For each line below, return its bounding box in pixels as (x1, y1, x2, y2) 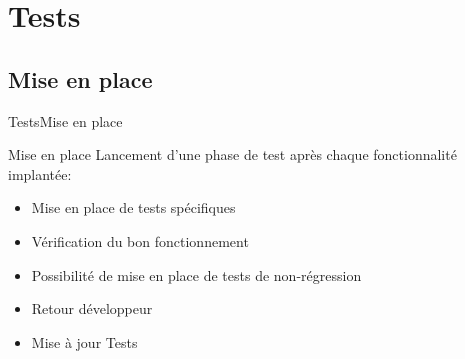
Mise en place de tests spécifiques (31, 197, 236, 218)
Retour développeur (31, 298, 153, 319)
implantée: (8, 163, 72, 184)
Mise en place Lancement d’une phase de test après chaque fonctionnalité (8, 144, 457, 165)
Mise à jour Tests (31, 331, 138, 352)
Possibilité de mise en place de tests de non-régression (31, 264, 362, 285)
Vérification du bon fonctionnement (31, 230, 249, 251)
